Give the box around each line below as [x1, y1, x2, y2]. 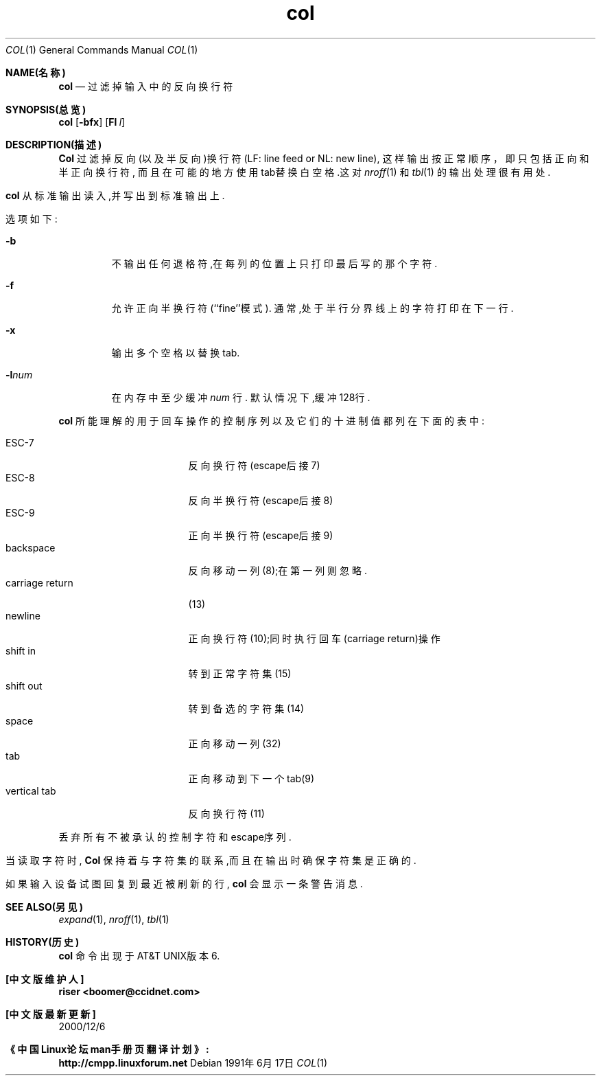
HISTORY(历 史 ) [5, 935, 80, 948]
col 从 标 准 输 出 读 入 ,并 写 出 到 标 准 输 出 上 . [5, 189, 225, 201]
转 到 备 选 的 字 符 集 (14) [188, 702, 305, 714]
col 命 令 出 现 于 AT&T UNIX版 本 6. [58, 949, 220, 961]
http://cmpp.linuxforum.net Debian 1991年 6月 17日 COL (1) [58, 1056, 328, 1069]
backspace [5, 541, 56, 554]
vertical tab [5, 784, 56, 797]
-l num [5, 368, 33, 380]
